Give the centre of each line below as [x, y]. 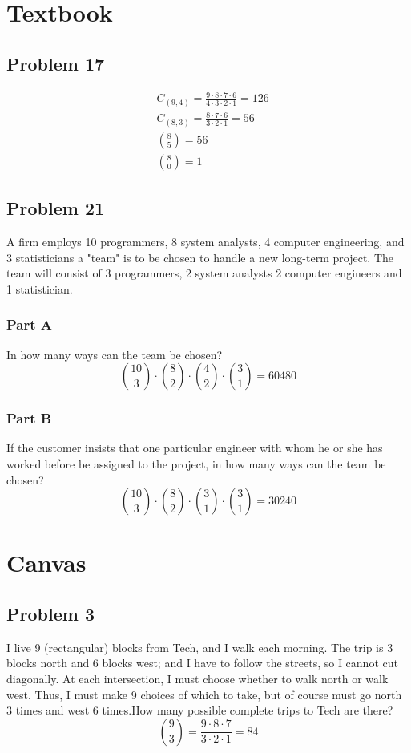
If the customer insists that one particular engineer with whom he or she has [195, 448]
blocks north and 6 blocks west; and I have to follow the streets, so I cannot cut [202, 663]
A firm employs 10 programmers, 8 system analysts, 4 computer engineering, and [205, 241]
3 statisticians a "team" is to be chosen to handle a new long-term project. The [200, 257]
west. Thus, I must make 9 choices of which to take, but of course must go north [204, 694]
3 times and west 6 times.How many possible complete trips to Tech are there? [200, 710]
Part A [30, 324]
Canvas [46, 563]
